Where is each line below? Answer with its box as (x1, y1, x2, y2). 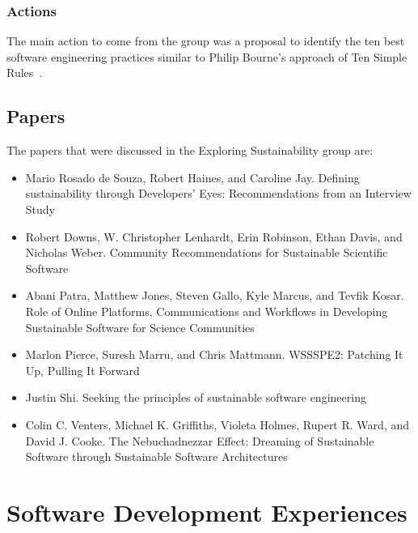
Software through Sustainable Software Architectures (25, 448, 288, 465)
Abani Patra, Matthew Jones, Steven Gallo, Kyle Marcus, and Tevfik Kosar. (25, 287, 404, 304)
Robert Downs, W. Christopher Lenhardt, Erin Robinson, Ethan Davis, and (25, 228, 403, 245)
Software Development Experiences (6, 495, 407, 528)
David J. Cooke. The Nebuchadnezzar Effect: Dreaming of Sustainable (25, 432, 374, 449)
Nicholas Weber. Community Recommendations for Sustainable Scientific (25, 244, 388, 261)
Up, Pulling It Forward (25, 361, 140, 378)
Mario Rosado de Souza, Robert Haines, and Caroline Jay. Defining (25, 168, 360, 185)
